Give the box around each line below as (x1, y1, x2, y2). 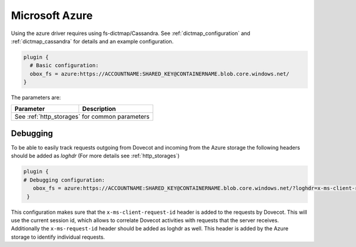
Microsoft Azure (11, 9, 93, 22)
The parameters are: (11, 94, 61, 101)
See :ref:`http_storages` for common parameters (14, 113, 150, 121)
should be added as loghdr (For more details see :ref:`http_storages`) (11, 152, 180, 160)
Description (82, 104, 116, 113)
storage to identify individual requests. (11, 233, 105, 240)
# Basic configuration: (30, 62, 99, 69)
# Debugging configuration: (23, 176, 105, 183)
